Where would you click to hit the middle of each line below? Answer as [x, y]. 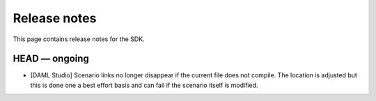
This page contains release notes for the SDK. [79, 39]
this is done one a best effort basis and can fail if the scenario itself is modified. [144, 85]
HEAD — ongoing [51, 59]
